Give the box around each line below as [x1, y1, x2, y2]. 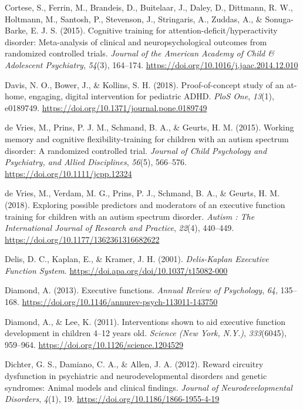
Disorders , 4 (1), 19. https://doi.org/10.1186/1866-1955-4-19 [5, 393, 220, 405]
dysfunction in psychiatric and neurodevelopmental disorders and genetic [5, 370, 267, 382]
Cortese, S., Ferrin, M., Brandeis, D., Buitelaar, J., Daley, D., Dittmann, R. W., [5, 1, 293, 13]
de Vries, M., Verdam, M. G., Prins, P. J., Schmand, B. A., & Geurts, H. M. [5, 187, 280, 199]
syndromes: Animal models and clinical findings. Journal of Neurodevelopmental [5, 381, 292, 393]
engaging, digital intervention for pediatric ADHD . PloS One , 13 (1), [29, 90, 274, 102]
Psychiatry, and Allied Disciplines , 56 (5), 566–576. [5, 156, 187, 168]
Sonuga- [265, 12, 294, 25]
